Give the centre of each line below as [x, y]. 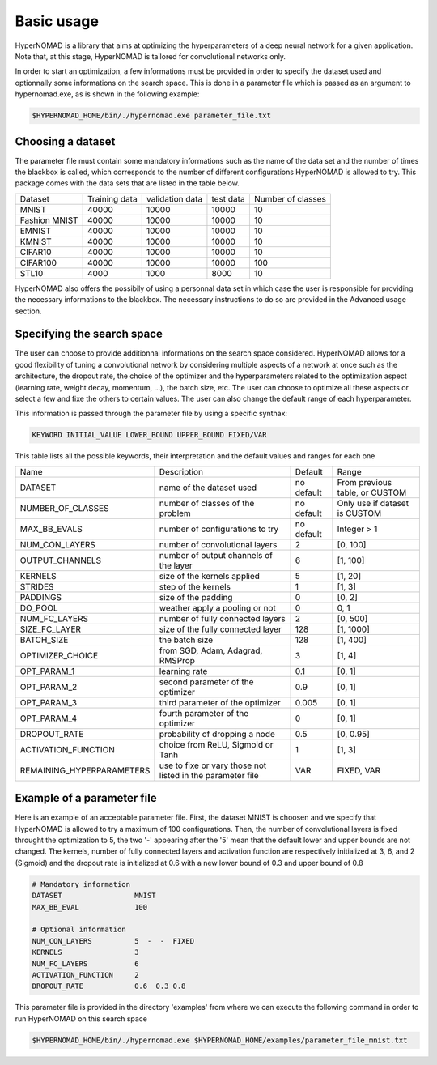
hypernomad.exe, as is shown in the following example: [107, 94]
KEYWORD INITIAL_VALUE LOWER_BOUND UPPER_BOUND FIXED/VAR [149, 435]
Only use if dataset [373, 503]
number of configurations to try [219, 529]
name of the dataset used [208, 488]
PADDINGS [41, 597]
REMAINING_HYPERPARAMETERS [85, 770]
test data [229, 198]
